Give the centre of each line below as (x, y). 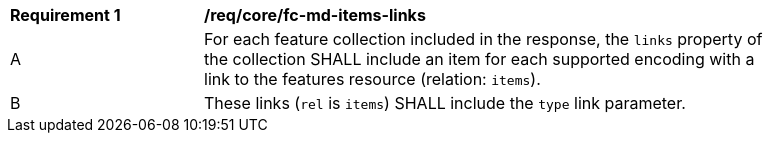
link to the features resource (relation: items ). (372, 79)
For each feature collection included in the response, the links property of (483, 39)
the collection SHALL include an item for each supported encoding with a (479, 59)
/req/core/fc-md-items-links (315, 15)
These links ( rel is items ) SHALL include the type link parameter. (445, 103)
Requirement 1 (65, 15)
